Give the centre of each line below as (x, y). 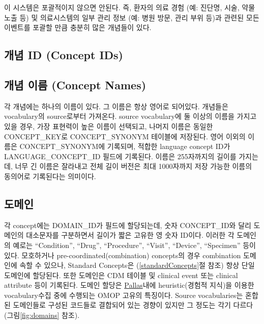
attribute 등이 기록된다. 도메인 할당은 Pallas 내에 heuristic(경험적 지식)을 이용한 (129, 285)
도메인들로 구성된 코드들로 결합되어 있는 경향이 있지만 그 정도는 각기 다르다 (133, 305)
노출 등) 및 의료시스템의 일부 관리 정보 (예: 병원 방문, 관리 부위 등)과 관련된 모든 (132, 17)
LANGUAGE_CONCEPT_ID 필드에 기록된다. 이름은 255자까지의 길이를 (120, 156)
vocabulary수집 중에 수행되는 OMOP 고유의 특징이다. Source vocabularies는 (124, 295)
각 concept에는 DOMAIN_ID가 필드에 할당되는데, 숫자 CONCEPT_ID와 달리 (128, 225)
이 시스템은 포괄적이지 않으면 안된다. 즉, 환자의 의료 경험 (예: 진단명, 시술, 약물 (130, 7)
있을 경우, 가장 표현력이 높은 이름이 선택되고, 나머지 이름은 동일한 (109, 126)
